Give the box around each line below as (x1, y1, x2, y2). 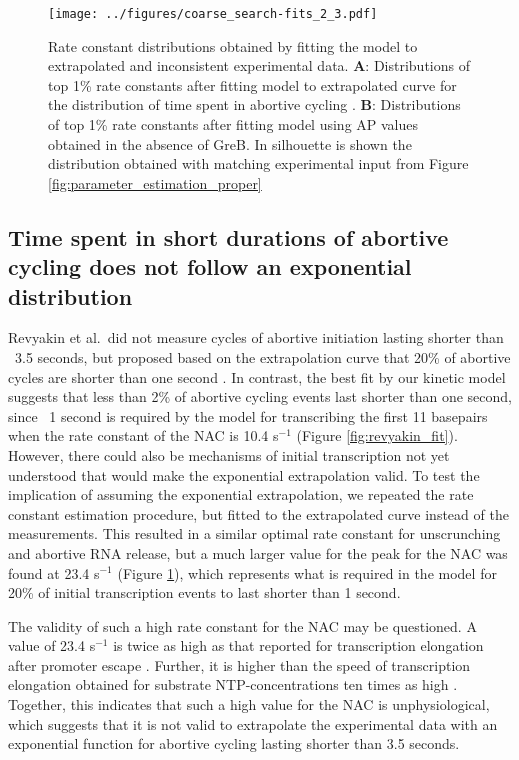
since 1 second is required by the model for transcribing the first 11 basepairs (8, 405, 488, 426)
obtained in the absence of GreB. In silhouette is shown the (48, 133, 412, 154)
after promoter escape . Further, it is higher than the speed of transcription (8, 654, 471, 675)
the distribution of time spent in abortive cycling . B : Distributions (48, 94, 461, 115)
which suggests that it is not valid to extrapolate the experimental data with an (8, 713, 498, 734)
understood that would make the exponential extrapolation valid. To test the (8, 464, 480, 485)
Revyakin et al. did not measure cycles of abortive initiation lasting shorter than (8, 327, 504, 348)
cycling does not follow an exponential (8, 251, 412, 282)
